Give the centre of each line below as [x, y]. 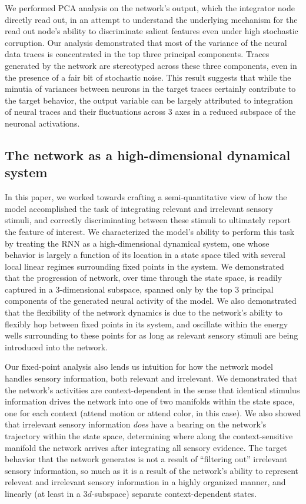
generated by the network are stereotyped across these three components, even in [151, 65]
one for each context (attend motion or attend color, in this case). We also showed [153, 412]
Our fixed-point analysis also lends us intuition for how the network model [139, 367]
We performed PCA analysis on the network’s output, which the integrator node [150, 8]
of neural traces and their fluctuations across [85, 112]
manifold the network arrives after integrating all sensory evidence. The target [146, 447]
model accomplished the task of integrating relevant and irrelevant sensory [139, 208]
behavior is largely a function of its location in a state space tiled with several [145, 255]
